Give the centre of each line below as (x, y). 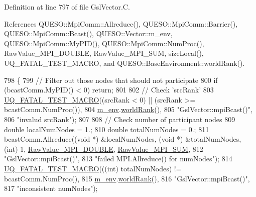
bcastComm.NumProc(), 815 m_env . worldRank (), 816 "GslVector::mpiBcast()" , (127, 178)
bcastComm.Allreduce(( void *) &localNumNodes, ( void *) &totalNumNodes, (123, 139)
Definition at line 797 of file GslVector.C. (67, 7)
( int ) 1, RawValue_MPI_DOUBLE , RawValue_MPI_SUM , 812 (104, 149)
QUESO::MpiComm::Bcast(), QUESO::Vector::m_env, (88, 33)
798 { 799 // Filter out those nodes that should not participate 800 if (111, 80)
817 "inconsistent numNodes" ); (51, 188)
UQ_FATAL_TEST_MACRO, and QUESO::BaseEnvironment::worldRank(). (124, 63)
